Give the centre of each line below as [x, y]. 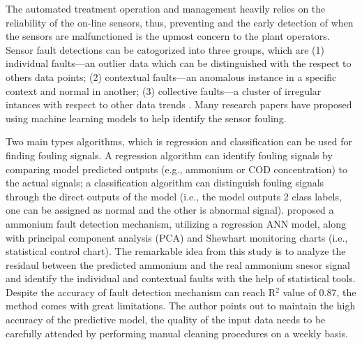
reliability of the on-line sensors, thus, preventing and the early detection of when [180, 22]
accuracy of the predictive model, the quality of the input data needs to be [166, 320]
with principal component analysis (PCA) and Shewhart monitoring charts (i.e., [177, 237]
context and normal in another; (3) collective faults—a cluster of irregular [164, 90]
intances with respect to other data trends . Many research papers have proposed [179, 104]
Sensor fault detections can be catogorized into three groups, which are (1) [165, 49]
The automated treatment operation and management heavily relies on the [166, 8]
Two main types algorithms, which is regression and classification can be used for [179, 141]
